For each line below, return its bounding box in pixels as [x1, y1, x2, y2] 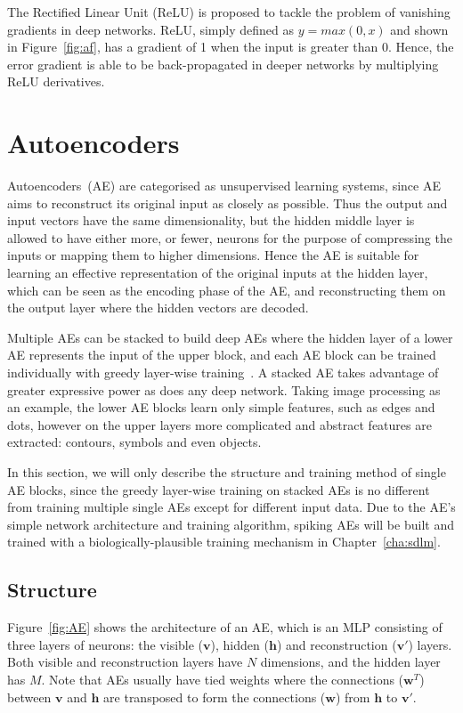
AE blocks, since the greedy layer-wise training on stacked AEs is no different [7, 480, 430, 498]
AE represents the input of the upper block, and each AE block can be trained [7, 345, 436, 364]
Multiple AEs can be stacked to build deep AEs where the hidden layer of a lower [7, 328, 453, 346]
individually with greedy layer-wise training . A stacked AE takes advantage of [7, 363, 439, 382]
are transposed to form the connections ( [103, 687, 326, 706]
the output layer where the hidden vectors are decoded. [7, 298, 309, 317]
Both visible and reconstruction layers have [7, 652, 243, 671]
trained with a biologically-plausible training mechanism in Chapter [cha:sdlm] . [7, 532, 441, 551]
